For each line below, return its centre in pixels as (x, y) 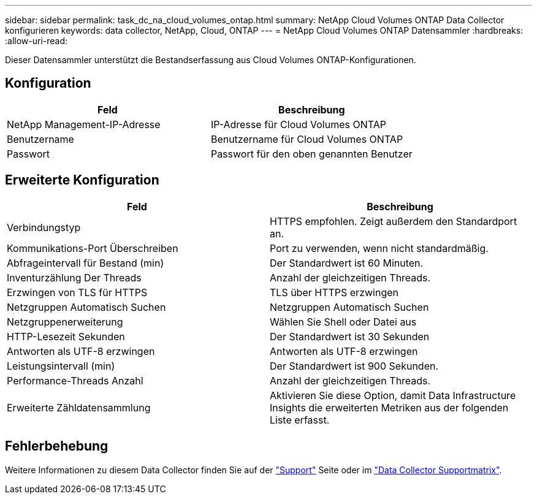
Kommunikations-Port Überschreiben (93, 248)
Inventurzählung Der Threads (74, 277)
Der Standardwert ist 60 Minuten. (347, 263)
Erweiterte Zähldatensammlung (79, 407)
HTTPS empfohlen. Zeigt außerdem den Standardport (394, 221)
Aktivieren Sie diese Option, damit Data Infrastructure (393, 395)
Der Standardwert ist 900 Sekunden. (354, 366)
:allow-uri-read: (36, 41)
